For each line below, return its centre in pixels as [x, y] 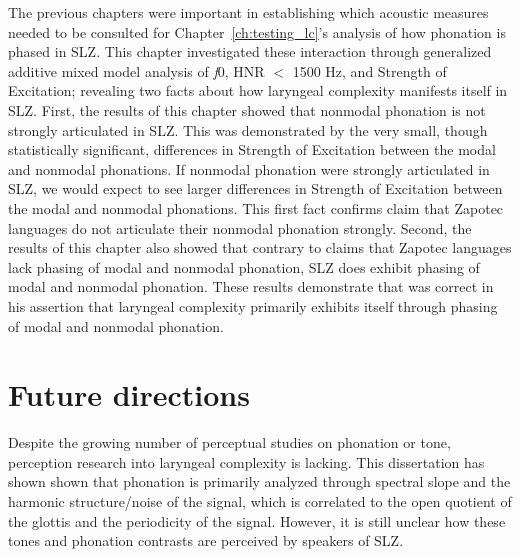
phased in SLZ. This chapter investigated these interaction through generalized [250, 51]
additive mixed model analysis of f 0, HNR [136, 70]
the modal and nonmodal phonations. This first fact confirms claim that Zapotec [256, 207]
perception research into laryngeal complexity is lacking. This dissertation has [246, 461]
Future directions [129, 394]
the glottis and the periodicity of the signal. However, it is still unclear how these [257, 520]
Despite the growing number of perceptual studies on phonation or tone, [229, 442]
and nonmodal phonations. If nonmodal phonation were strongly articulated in [249, 168]
